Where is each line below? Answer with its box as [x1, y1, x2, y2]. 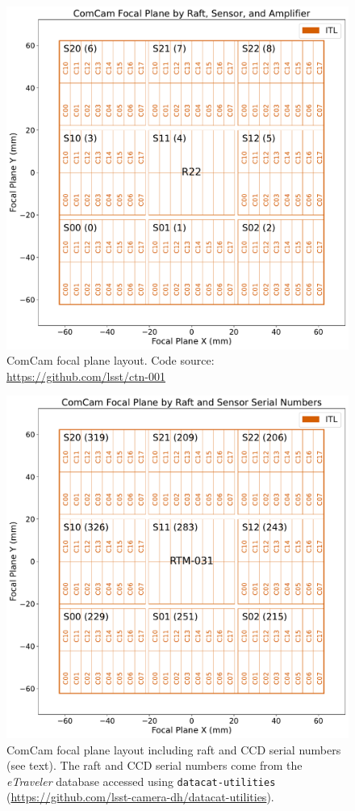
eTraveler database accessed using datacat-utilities [6, 772, 276, 789]
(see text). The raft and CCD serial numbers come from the [6, 757, 303, 774]
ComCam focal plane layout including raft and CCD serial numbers [6, 741, 341, 758]
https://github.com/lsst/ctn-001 [6, 367, 166, 384]
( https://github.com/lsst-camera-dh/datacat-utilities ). [6, 788, 274, 805]
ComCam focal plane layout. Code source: [6, 352, 215, 369]
